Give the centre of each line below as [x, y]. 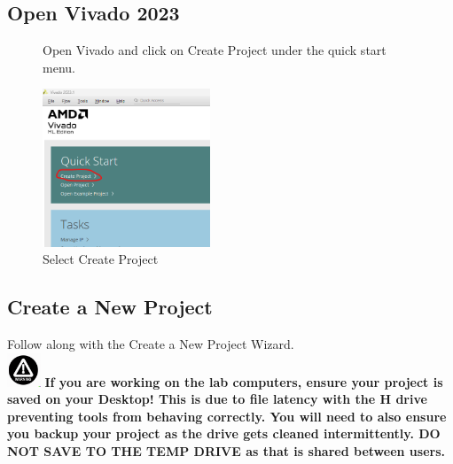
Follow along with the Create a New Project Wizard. [151, 344]
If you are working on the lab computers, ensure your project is [244, 381]
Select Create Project [101, 259]
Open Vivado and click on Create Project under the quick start [215, 50]
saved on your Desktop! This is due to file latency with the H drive [217, 399]
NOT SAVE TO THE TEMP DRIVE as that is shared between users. [226, 450]
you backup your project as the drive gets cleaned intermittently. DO [224, 433]
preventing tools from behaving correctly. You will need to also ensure [227, 416]
